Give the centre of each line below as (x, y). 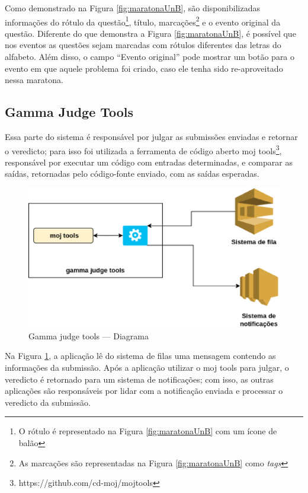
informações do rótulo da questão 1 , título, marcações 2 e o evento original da (143, 21)
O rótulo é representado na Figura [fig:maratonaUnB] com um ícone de (148, 431)
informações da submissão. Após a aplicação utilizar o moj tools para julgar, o (147, 368)
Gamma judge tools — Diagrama (89, 335)
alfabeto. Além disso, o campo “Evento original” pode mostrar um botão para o (150, 57)
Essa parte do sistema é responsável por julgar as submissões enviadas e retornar (151, 137)
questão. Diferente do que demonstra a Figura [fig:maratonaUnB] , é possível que (150, 33)
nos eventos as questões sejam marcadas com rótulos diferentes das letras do (143, 45)
